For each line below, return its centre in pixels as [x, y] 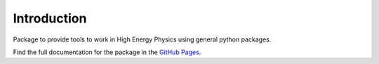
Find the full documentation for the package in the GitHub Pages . [107, 52]
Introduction [50, 18]
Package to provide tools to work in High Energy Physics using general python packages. [142, 39]
